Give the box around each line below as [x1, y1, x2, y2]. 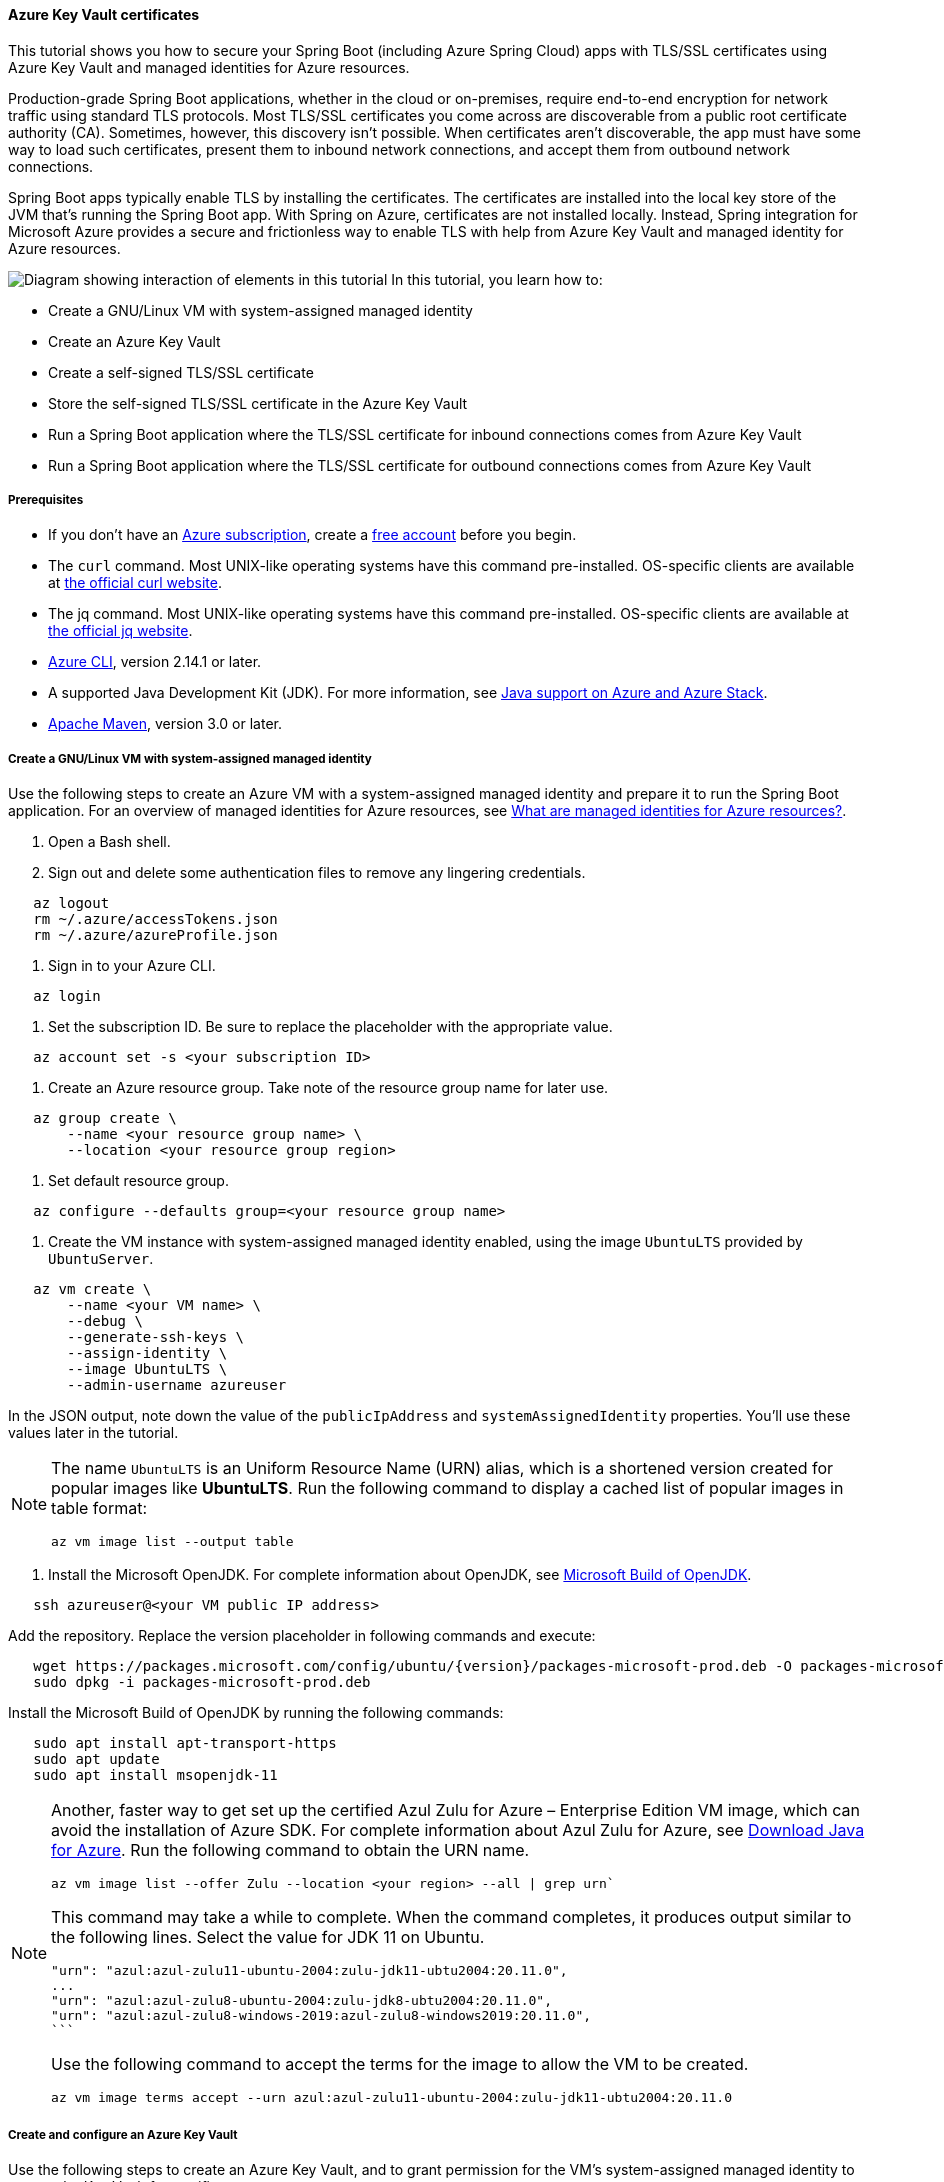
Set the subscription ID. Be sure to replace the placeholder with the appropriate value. [48, 1018, 613, 1036]
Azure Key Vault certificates [8, 6, 200, 23]
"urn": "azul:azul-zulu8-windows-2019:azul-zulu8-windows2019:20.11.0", [51, 2008, 592, 2024]
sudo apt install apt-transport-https [33, 1735, 337, 1752]
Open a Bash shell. [48, 833, 171, 851]
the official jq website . [48, 622, 193, 640]
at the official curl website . [48, 574, 222, 592]
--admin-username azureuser [67, 1377, 287, 1394]
